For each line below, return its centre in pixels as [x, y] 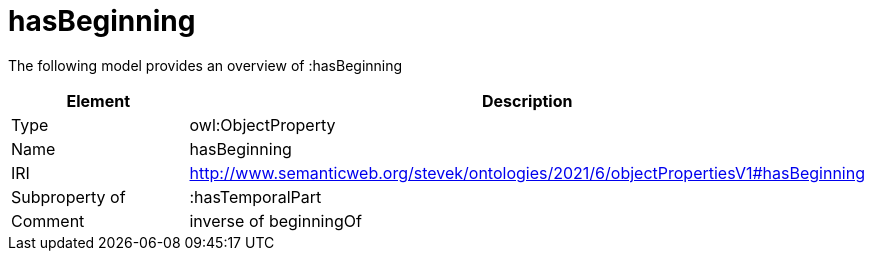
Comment [48, 220]
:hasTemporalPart [255, 196]
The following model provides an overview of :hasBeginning [205, 65]
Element [98, 100]
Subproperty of [68, 196]
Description [527, 100]
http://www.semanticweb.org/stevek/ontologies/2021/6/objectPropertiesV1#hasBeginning [527, 172]
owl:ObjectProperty [262, 124]
